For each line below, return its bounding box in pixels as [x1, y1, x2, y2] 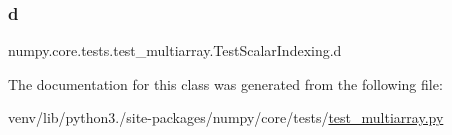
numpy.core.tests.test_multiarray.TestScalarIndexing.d [8, 40, 342, 61]
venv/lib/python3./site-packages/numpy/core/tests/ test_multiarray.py [8, 107, 444, 128]
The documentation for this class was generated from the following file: [8, 73, 443, 94]
